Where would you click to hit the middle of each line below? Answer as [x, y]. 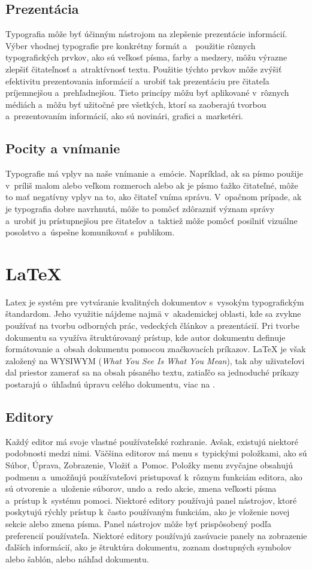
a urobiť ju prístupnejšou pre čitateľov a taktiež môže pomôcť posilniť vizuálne [152, 220]
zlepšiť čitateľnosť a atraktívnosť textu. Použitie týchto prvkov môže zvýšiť [144, 69]
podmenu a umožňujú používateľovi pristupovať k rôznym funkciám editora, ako [154, 476]
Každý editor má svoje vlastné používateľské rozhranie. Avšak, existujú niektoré [152, 441]
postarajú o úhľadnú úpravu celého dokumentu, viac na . [110, 384]
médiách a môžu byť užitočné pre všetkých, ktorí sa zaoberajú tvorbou [136, 104]
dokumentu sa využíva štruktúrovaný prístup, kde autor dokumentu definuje [146, 337]
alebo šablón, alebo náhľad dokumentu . [77, 559]
